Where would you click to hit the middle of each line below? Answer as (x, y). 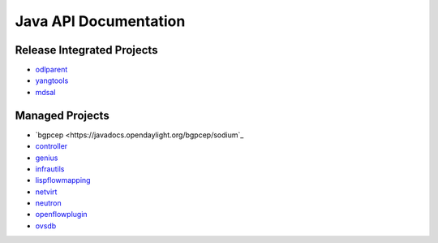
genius (47, 158)
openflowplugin (62, 215)
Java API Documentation (100, 21)
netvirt (46, 192)
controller (52, 146)
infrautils (50, 169)
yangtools (52, 80)
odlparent (52, 70)
